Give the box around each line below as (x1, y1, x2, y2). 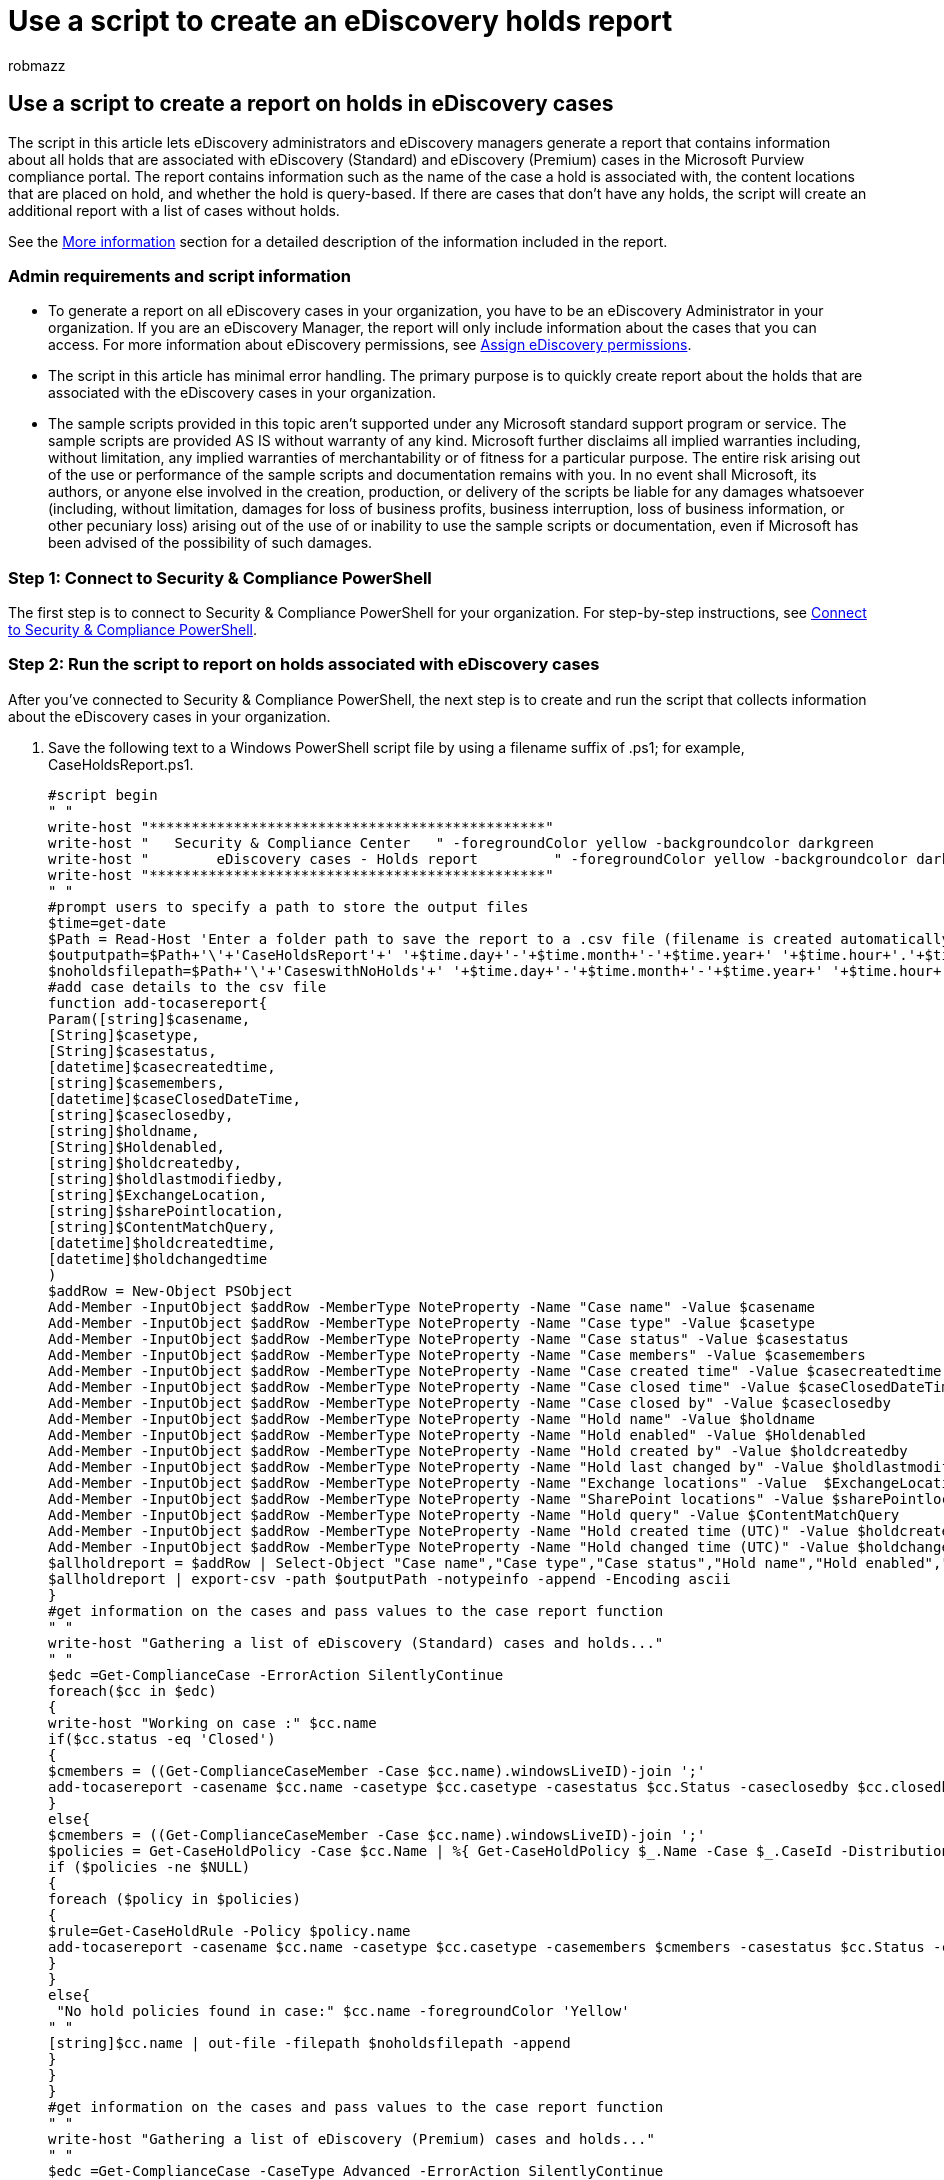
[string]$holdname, (48, 1122, 200, 1139)
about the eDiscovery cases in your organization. (8, 707, 331, 725)
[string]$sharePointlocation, (48, 1202, 285, 1219)
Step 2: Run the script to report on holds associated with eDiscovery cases (8, 654, 600, 675)
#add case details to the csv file (48, 978, 327, 995)
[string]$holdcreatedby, (48, 1154, 242, 1171)
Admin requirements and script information (8, 265, 351, 286)
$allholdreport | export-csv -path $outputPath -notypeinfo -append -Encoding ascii (48, 1570, 731, 1587)
